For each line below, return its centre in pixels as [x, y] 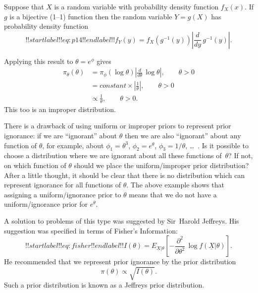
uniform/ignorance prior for [46, 204]
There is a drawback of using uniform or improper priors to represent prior [118, 126]
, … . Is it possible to [217, 145]
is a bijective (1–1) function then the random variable [91, 16]
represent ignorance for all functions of [62, 185]
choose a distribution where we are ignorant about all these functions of [113, 155]
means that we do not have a [173, 194]
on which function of [35, 165]
